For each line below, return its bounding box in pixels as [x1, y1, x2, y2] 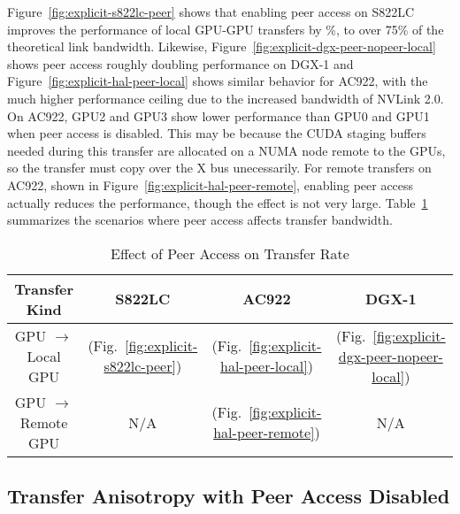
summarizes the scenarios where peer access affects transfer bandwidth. [7, 211, 393, 229]
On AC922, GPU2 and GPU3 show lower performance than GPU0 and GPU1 [7, 106, 430, 125]
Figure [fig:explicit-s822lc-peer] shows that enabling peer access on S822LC [7, 3, 415, 20]
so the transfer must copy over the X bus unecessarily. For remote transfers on [7, 158, 432, 177]
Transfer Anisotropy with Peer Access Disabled [7, 482, 450, 510]
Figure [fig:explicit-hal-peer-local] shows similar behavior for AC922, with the [7, 72, 428, 90]
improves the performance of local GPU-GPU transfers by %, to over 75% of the [7, 19, 444, 38]
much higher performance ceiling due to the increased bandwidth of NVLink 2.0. [7, 88, 444, 107]
